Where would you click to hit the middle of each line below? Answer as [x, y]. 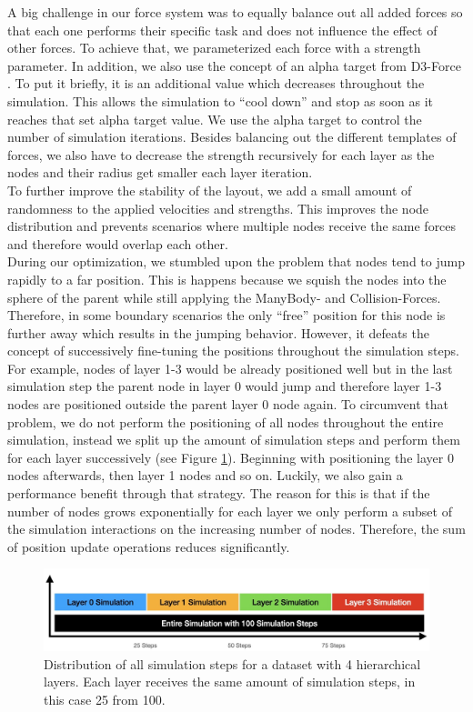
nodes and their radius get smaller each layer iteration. [160, 172]
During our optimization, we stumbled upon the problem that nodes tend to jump [236, 261]
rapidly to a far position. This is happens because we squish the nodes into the [227, 279]
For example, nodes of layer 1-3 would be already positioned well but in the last [230, 368]
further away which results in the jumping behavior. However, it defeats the [218, 332]
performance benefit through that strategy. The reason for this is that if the [219, 493]
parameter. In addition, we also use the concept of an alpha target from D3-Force [234, 65]
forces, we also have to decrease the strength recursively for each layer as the [221, 154]
